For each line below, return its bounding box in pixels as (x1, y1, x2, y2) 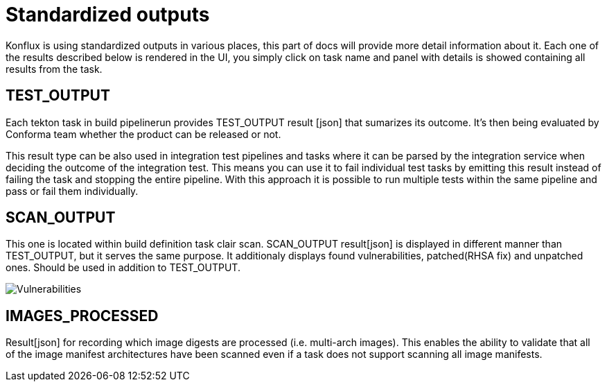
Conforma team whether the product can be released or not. (6, 128, 281, 140)
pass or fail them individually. (6, 184, 139, 197)
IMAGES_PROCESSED (6, 307, 159, 325)
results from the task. (6, 62, 103, 75)
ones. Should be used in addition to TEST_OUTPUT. (6, 261, 240, 274)
